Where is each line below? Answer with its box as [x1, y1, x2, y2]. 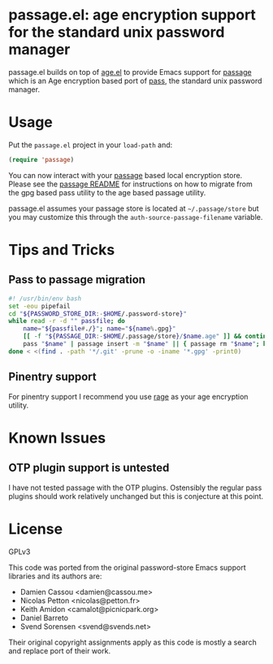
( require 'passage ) [8, 155, 75, 164]
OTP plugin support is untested [8, 461, 170, 475]
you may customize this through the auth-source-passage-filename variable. [8, 212, 263, 221]
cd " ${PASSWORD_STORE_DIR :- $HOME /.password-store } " [8, 309, 187, 318]
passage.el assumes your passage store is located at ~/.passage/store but [8, 203, 259, 213]
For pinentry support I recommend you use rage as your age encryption [8, 391, 249, 401]
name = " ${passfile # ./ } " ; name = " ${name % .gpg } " [23, 325, 176, 333]
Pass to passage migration [8, 273, 146, 286]
